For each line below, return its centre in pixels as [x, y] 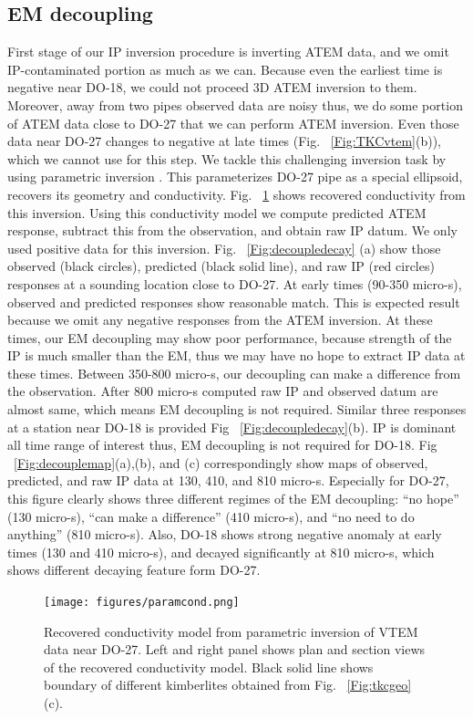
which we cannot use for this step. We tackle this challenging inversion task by [227, 158]
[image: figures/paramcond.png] [142, 603]
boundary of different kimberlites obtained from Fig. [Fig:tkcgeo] [228, 685]
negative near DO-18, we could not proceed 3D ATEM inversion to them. [212, 87]
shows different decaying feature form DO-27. [134, 570]
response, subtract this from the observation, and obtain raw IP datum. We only [232, 230]
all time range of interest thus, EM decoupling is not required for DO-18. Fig [222, 445]
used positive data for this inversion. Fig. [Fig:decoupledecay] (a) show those [224, 248]
